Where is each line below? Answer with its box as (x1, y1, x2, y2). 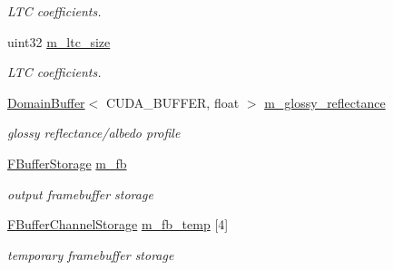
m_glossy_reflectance (264, 92, 386, 111)
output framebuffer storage (7, 184, 153, 203)
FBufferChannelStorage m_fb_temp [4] (7, 215, 229, 234)
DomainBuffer (7, 92, 85, 111)
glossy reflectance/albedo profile (7, 123, 181, 142)
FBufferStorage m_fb (7, 153, 127, 172)
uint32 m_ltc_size (7, 32, 111, 51)
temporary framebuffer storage (7, 245, 174, 264)
